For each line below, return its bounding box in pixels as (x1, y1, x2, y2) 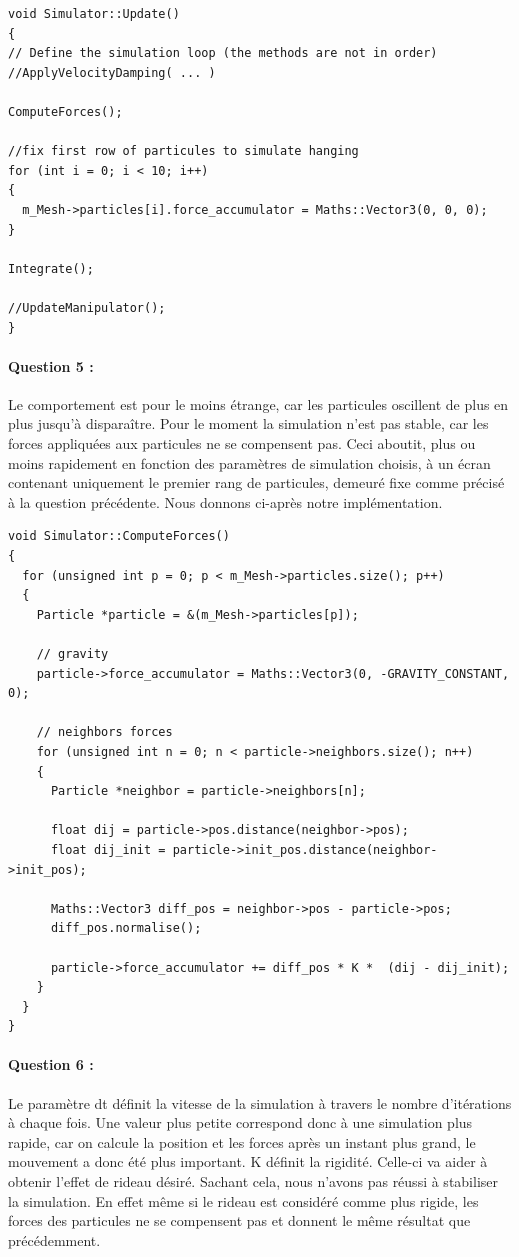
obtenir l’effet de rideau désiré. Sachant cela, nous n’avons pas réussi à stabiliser (8, 1171, 499, 1192)
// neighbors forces (36, 725, 173, 740)
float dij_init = (50, 842, 166, 857)
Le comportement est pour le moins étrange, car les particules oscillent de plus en (8, 393, 509, 414)
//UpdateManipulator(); (8, 300, 166, 315)
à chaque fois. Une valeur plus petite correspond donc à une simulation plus (8, 1112, 473, 1133)
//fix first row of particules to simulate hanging (8, 144, 359, 159)
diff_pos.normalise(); (50, 921, 202, 936)
